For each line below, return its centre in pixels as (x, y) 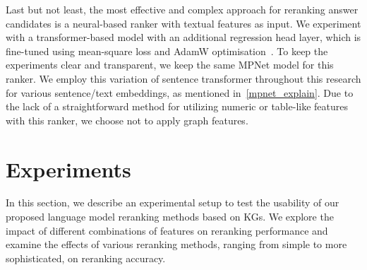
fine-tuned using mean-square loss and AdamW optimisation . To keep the (167, 51)
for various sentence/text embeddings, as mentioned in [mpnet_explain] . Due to (180, 92)
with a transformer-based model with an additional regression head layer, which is (183, 37)
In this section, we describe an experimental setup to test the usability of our (173, 202)
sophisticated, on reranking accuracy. (86, 258)
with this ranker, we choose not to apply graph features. (127, 120)
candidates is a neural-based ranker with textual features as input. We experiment (183, 23)
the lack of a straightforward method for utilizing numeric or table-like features (177, 106)
